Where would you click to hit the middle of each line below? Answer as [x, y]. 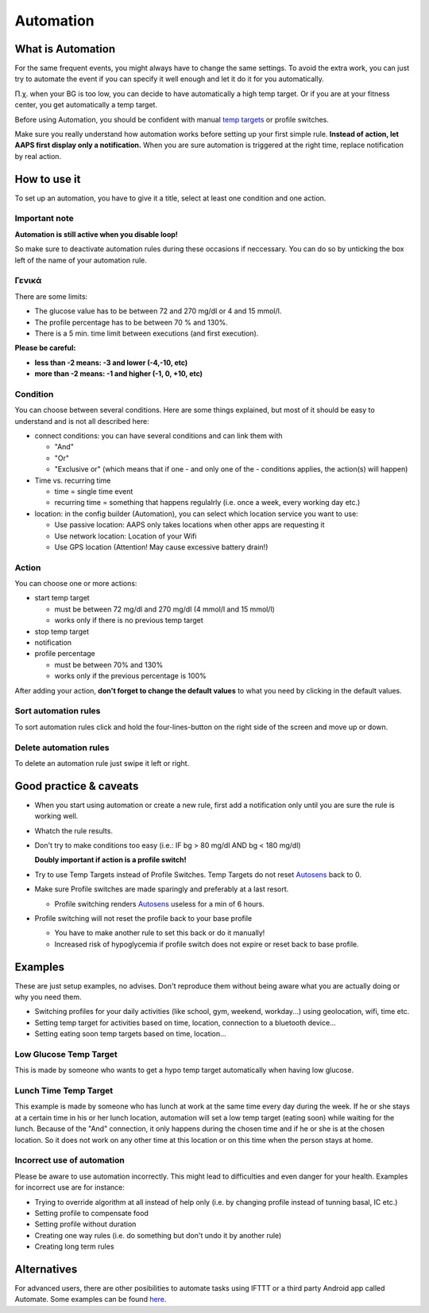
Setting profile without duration [85, 1224]
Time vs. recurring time [73, 480]
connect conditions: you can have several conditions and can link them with [158, 436]
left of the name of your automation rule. [81, 260]
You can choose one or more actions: [76, 584]
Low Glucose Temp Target [66, 1054]
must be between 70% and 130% [109, 665]
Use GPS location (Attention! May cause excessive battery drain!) [161, 547]
